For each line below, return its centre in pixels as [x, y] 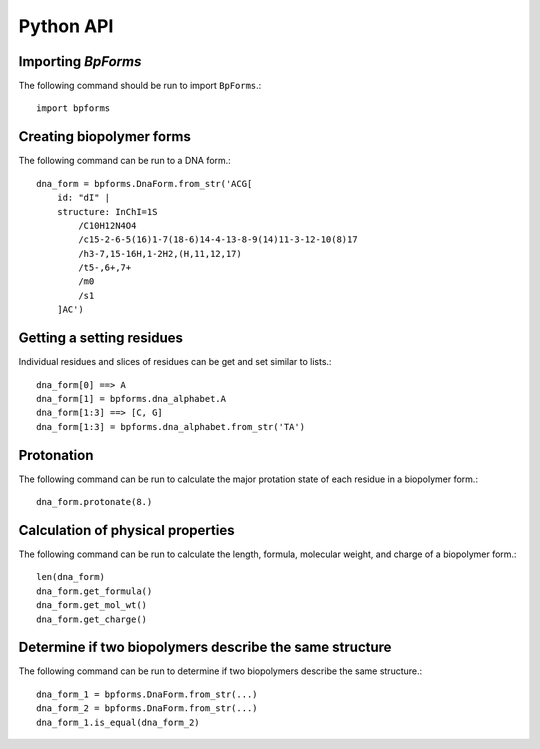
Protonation [56, 455]
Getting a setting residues [101, 338]
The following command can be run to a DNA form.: [125, 161]
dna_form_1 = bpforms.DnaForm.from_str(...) [147, 694]
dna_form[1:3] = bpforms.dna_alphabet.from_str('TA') [170, 426]
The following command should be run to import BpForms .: [140, 86]
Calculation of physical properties [126, 530]
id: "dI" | [83, 198]
